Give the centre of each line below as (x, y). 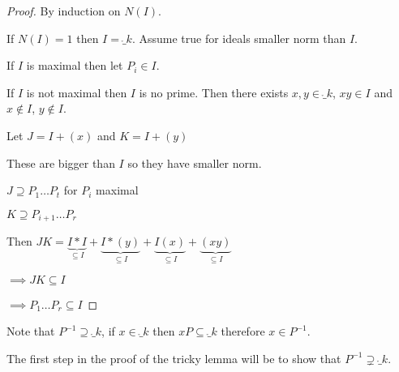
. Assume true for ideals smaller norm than (239, 38)
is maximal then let (75, 65)
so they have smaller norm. (195, 162)
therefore (243, 331)
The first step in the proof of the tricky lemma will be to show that (174, 358)
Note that (31, 331)
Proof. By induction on (64, 11)
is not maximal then (77, 92)
